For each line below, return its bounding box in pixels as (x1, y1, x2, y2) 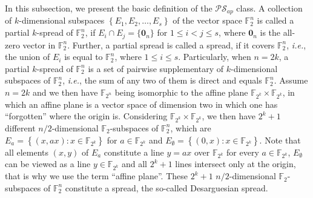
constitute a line (104, 145, 164, 158)
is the (260, 26, 281, 39)
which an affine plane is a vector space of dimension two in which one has (5, 97, 278, 110)
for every (226, 145, 259, 158)
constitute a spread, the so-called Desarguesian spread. (65, 181, 268, 194)
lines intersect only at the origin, (175, 157, 296, 170)
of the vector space (173, 14, 242, 27)
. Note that (259, 133, 301, 146)
